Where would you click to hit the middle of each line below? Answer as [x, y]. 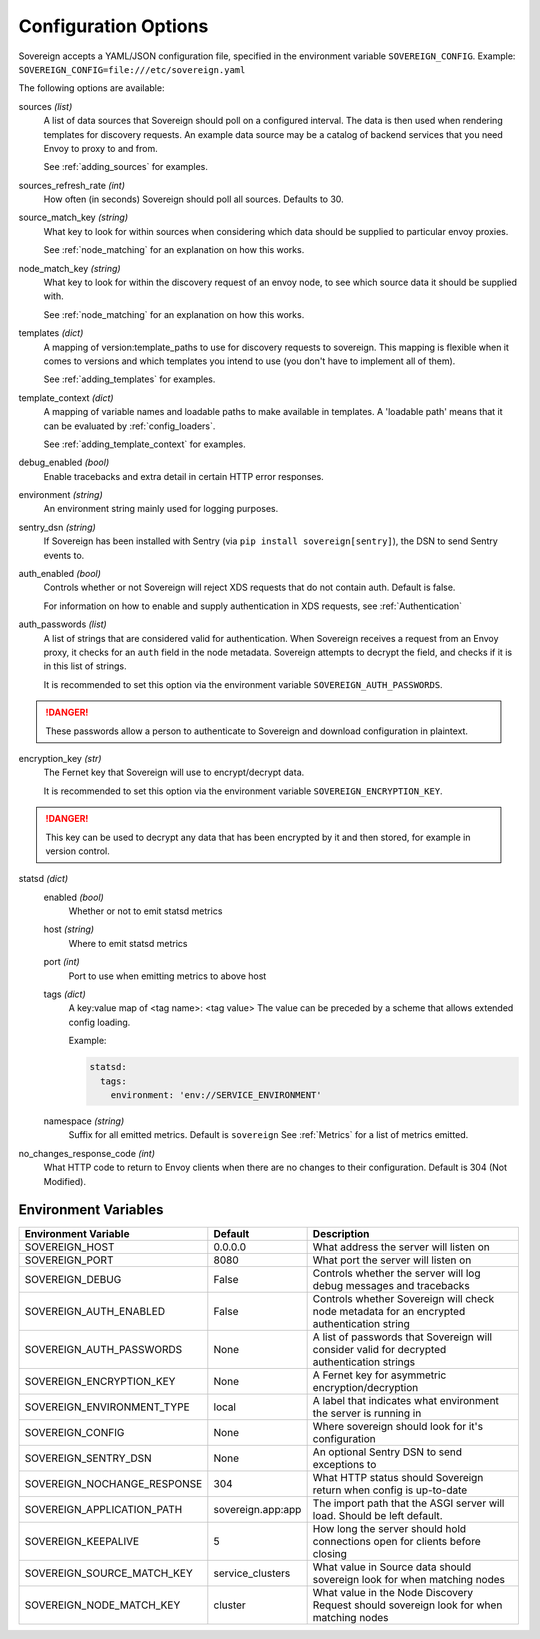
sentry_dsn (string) [57, 527]
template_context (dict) [66, 397]
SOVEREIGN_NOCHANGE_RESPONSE [113, 1484]
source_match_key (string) [73, 217]
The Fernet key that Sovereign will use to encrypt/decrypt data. [174, 772]
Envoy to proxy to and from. [101, 148]
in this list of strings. [85, 666]
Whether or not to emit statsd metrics [145, 911]
